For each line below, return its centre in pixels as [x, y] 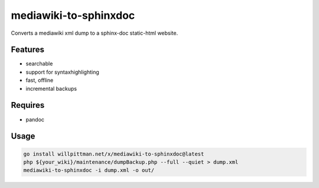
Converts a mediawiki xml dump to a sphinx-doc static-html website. [95, 33]
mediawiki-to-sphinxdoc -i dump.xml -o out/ [89, 170]
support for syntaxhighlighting [63, 72]
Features [27, 50]
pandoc [35, 119]
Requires [28, 105]
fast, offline [40, 80]
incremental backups [51, 88]
